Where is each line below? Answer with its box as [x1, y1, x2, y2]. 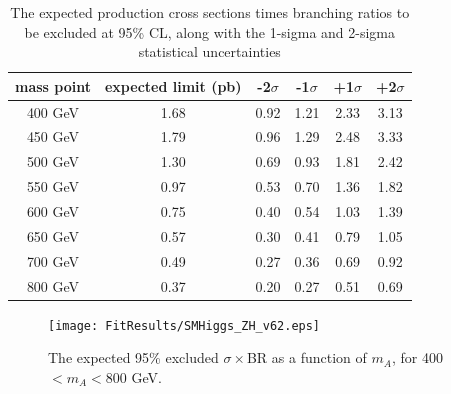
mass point [15, 75, 91, 96]
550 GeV [26, 176, 80, 197]
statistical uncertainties [138, 41, 281, 62]
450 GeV [26, 126, 80, 147]
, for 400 [391, 347, 443, 368]
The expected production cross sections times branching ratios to [10, 2, 410, 22]
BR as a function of [246, 347, 367, 368]
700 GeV [26, 250, 80, 271]
